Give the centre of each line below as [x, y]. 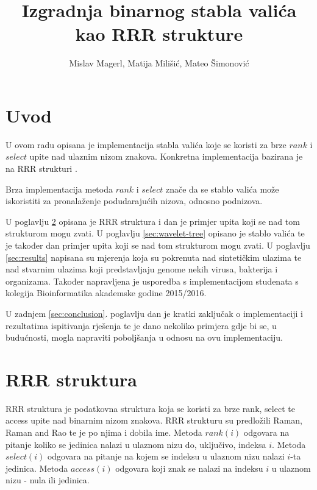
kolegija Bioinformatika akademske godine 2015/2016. [106, 293]
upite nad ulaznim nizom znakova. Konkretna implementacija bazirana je [166, 156]
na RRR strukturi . [41, 169]
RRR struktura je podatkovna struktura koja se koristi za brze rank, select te [150, 408]
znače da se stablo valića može [222, 189]
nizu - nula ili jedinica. [48, 480]
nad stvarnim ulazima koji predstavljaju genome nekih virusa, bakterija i [142, 269]
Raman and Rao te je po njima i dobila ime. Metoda [104, 432]
